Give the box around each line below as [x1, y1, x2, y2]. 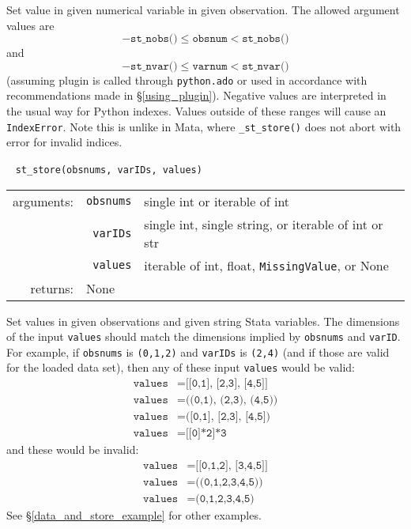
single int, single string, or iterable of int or [144, 214, 383, 233]
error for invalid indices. [6, 134, 123, 150]
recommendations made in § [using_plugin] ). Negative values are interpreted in [6, 87, 386, 104]
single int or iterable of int [144, 191, 290, 210]
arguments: [13, 191, 74, 210]
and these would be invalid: [6, 441, 139, 458]
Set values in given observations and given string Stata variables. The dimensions [6, 312, 400, 329]
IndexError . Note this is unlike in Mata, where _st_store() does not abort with [6, 118, 402, 134]
